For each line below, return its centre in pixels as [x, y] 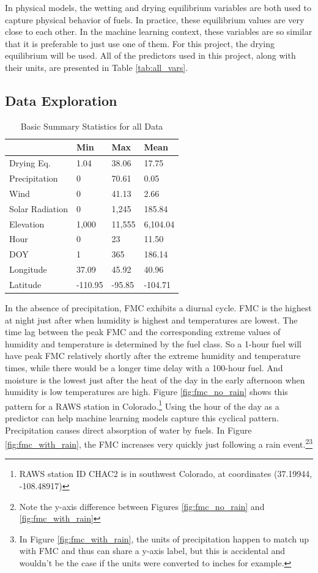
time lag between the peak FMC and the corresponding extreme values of [143, 332]
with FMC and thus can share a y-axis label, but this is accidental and [152, 551]
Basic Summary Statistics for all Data [92, 126]
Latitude [25, 284]
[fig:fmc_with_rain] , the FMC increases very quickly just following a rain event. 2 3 [159, 443]
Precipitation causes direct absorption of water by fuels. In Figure [128, 430]
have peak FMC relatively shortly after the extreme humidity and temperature [153, 356]
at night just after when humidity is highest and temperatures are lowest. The [151, 320]
